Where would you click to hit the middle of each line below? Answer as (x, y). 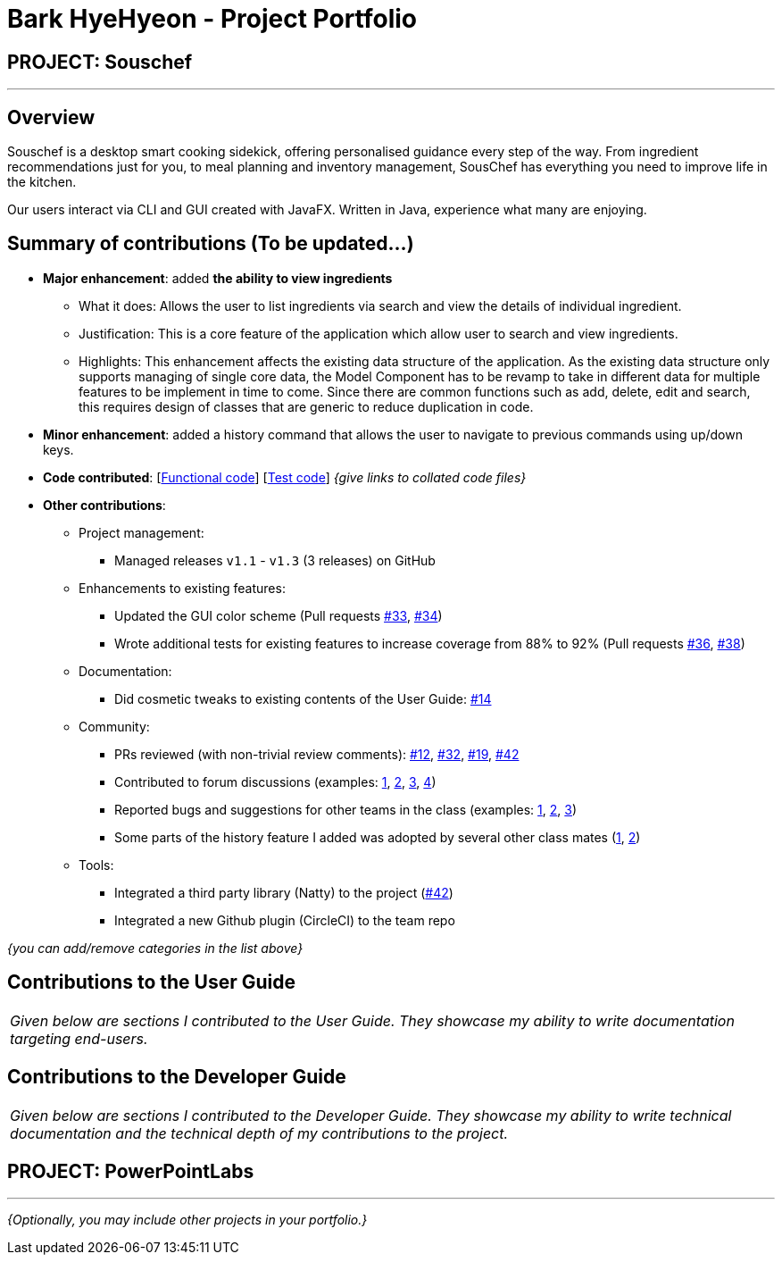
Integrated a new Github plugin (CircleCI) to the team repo (285, 920)
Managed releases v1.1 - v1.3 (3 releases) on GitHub (275, 560)
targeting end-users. (79, 1038)
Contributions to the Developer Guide (177, 1077)
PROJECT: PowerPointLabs (131, 1171)
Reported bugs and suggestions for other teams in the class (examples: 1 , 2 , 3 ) (346, 809)
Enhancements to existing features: (182, 588)
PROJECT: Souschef (100, 62)
